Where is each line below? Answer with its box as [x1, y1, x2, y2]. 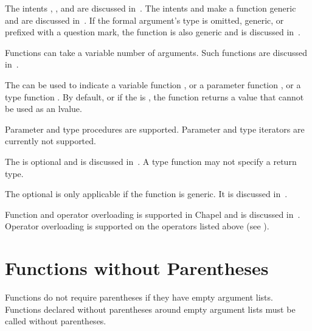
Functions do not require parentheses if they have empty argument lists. [5, 291, 273, 304]
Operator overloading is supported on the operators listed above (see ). [5, 220, 269, 232]
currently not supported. [5, 134, 96, 147]
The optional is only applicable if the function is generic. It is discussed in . [5, 187, 288, 200]
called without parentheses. [5, 315, 106, 327]
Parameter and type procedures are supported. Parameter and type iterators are [5, 122, 305, 135]
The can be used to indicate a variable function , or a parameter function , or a [5, 78, 301, 91]
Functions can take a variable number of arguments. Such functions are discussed [5, 46, 308, 58]
